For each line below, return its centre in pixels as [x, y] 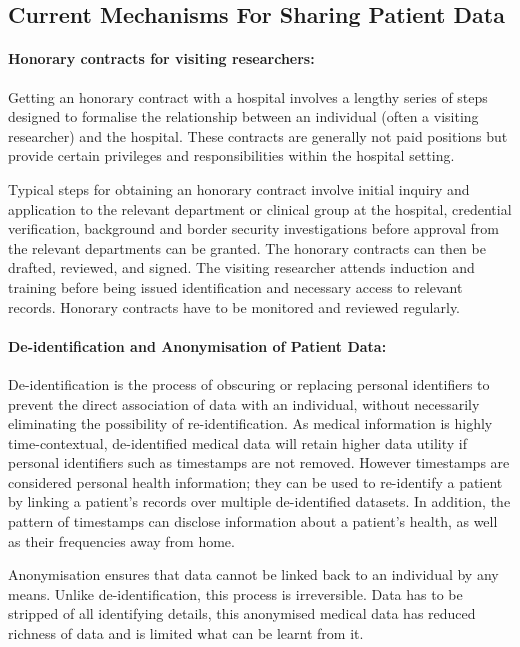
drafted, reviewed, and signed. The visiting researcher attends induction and [241, 267]
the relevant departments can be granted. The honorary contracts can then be [247, 247]
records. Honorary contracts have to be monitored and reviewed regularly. [234, 306]
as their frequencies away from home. [121, 540]
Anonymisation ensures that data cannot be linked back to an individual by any [253, 574]
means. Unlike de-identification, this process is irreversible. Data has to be [235, 593]
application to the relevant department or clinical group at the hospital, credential [260, 208]
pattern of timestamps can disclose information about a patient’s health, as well [253, 521]
